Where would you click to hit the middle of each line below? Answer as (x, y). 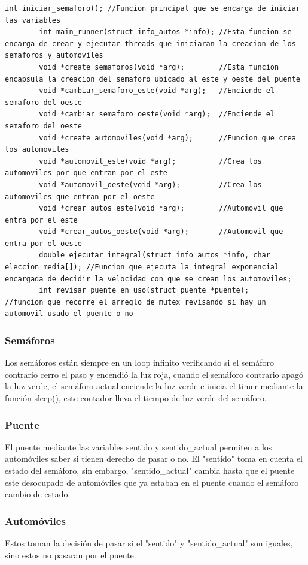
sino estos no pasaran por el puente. (71, 555)
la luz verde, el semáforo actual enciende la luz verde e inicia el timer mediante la (154, 386)
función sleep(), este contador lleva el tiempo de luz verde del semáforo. (136, 398)
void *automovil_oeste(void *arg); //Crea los (150, 184)
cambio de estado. (38, 494)
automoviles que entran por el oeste (80, 196)
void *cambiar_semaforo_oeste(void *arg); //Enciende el (157, 114)
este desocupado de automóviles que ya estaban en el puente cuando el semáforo (152, 482)
